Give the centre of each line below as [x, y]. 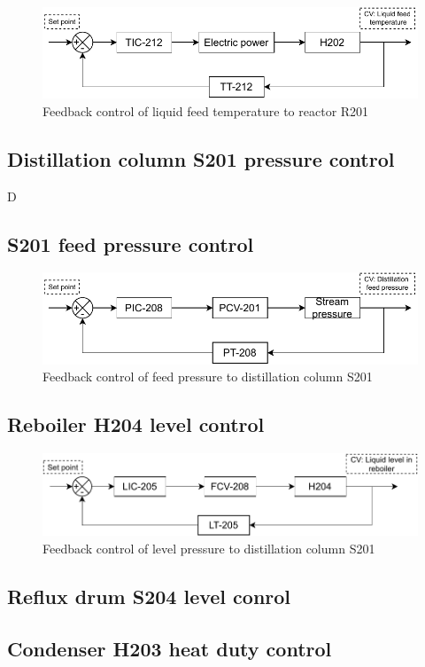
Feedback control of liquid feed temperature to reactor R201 [206, 110]
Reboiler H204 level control [136, 424]
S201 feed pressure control [131, 243]
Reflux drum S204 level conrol [149, 596]
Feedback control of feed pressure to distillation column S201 [208, 377]
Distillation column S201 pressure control [201, 158]
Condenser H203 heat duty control [170, 648]
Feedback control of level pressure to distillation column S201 [209, 548]
